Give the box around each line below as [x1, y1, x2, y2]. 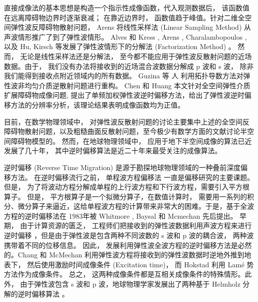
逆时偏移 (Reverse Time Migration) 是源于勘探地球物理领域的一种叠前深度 [4, 162, 241, 172]
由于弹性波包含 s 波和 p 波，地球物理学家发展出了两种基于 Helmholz [20, 279, 241, 289]
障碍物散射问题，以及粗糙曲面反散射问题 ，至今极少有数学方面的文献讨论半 [4, 126, 247, 136]
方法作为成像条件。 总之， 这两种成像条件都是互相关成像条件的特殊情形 [4, 269, 238, 279]
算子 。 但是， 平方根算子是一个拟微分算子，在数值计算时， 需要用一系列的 [4, 191, 247, 201]
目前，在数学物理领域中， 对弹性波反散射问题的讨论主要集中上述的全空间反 [4, 116, 250, 126]
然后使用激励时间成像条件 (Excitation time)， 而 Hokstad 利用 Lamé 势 [27, 259, 254, 269]
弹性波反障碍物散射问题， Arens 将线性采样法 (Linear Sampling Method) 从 [10, 22, 251, 32]
